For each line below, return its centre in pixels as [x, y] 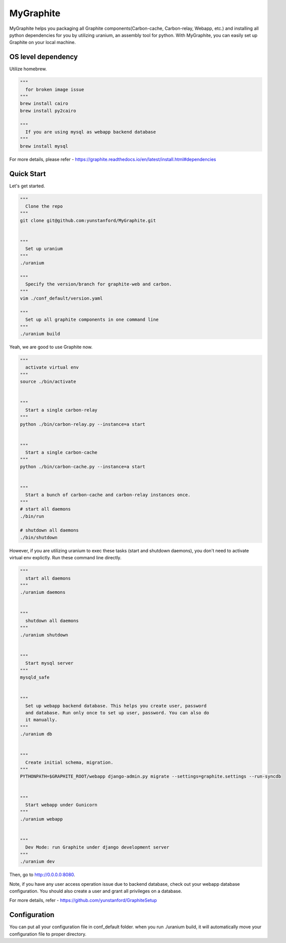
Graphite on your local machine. [42, 43]
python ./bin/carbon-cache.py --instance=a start [83, 466]
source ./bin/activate [48, 382]
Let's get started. [27, 186]
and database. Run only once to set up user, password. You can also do [117, 713]
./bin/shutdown [39, 537]
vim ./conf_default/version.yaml [61, 298]
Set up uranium [44, 249]
